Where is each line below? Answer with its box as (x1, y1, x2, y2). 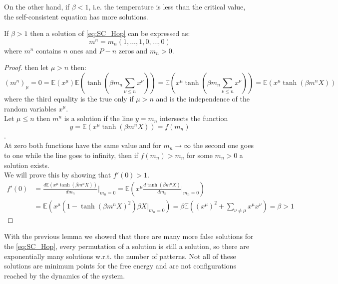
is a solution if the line (64, 113, 133, 123)
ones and (70, 45, 97, 55)
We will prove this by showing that (4, 169, 111, 180)
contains (36, 45, 61, 55)
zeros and (118, 45, 148, 55)
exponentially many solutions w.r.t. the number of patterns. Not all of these (4, 250, 236, 261)
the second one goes (193, 140, 254, 150)
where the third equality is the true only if (4, 93, 134, 103)
